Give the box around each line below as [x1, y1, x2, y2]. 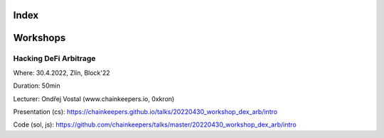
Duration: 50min [13, 81, 60, 90]
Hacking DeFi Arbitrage [13, 54, 96, 64]
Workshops [13, 32, 66, 44]
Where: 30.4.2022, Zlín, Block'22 [13, 68, 110, 77]
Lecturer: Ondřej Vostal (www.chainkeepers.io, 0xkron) [13, 94, 175, 103]
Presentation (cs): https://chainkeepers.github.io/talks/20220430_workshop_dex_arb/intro [13, 107, 277, 116]
